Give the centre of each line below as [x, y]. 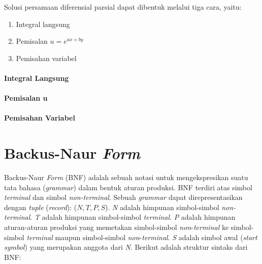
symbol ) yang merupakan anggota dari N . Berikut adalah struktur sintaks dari [126, 247]
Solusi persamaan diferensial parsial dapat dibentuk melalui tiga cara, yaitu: [123, 7]
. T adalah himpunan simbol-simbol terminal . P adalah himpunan [133, 217]
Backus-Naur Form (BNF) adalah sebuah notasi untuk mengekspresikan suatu [126, 177]
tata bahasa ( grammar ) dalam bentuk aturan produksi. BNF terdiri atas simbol [128, 187]
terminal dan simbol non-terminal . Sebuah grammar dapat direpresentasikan [123, 197]
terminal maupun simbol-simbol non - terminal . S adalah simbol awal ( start [142, 237]
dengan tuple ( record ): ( [41, 207]
